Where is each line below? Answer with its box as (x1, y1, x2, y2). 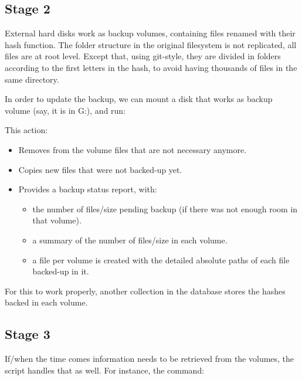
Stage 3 (5, 325, 50, 343)
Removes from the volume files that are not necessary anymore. (18, 143, 247, 155)
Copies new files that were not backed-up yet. (18, 163, 182, 175)
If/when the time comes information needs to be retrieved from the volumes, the (5, 352, 294, 365)
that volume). (32, 214, 82, 226)
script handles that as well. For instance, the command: (5, 364, 205, 376)
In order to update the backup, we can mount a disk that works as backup (5, 93, 273, 105)
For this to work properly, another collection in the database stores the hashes (5, 284, 286, 297)
